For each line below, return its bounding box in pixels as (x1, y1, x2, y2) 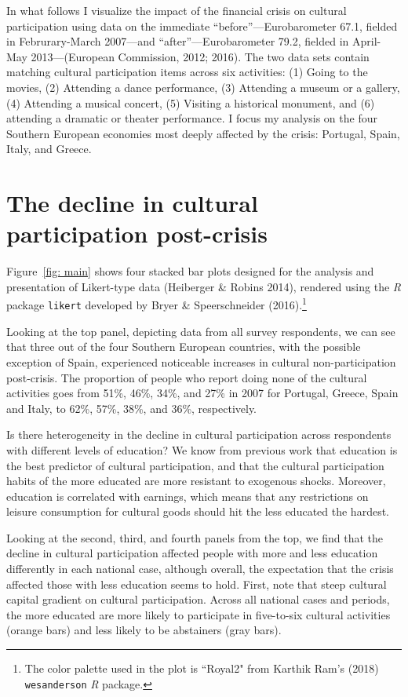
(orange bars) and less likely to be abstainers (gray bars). (6, 622, 282, 638)
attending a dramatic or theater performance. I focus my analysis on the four (6, 110, 377, 126)
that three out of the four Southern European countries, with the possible (6, 338, 361, 355)
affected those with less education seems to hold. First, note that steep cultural (6, 575, 387, 592)
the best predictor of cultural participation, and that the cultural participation (6, 457, 384, 473)
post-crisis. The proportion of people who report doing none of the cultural (6, 369, 367, 385)
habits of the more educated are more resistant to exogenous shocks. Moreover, (6, 473, 386, 489)
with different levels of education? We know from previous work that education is (6, 441, 398, 458)
